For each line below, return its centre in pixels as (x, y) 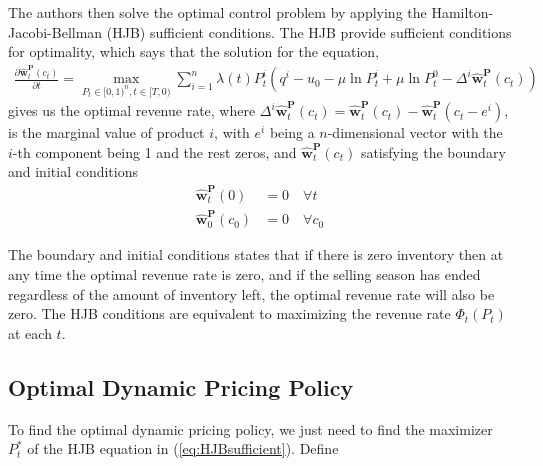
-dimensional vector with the (415, 132)
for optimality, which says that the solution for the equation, (193, 51)
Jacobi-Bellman (55, 31)
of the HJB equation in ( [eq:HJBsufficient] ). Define (183, 448)
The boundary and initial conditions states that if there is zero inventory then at (256, 254)
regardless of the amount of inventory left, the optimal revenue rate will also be (251, 293)
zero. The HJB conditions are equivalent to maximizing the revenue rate (229, 313)
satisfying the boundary (433, 151)
